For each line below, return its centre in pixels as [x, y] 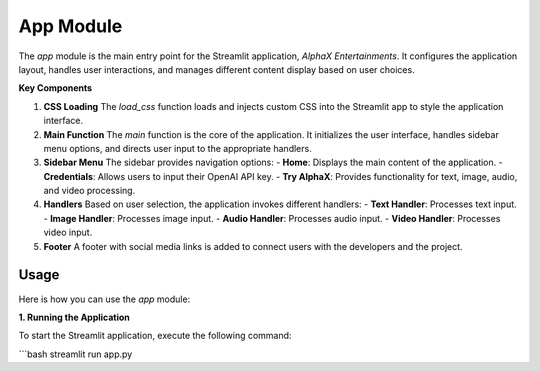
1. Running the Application [74, 317]
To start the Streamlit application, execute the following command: [155, 336]
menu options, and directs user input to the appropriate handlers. [177, 148]
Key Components [55, 88]
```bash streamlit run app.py [75, 354]
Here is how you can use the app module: [104, 299]
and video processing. [89, 191]
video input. [68, 232]
